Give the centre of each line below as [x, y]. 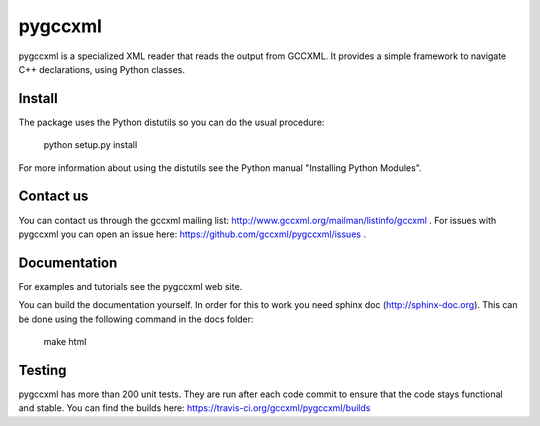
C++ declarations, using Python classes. [101, 69]
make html [65, 341]
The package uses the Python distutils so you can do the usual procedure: [171, 122]
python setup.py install [90, 145]
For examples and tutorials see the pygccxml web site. [130, 286]
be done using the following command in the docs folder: [136, 319]
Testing [42, 370]
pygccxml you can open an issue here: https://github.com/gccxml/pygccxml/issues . [192, 234]
